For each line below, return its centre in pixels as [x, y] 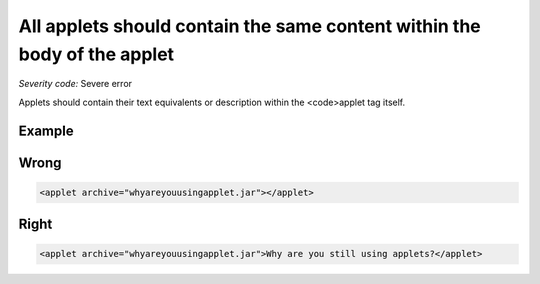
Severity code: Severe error [75, 84]
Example [46, 130]
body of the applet [96, 54]
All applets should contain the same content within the [250, 26]
